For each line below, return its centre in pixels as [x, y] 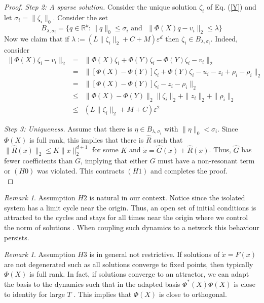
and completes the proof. [189, 171]
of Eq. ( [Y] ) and [231, 7]
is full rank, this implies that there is [87, 139]
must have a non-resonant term [206, 161]
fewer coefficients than [39, 161]
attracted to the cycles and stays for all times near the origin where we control [126, 217]
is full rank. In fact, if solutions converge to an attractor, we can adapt [139, 274]
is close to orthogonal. [193, 294]
